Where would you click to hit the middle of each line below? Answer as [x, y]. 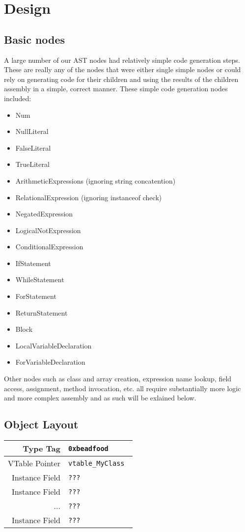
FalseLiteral [33, 147]
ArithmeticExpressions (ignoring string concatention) [95, 180]
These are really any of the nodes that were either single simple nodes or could [122, 69]
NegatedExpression [44, 214]
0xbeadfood [88, 448]
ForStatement [36, 296]
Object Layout [41, 424]
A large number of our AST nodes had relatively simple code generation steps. [122, 60]
